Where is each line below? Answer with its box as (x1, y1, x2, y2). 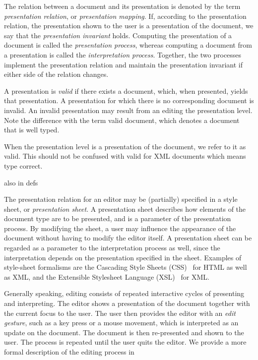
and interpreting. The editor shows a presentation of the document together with (4, 298, 250, 308)
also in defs (4, 177, 38, 187)
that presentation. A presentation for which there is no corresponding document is (4, 95, 254, 106)
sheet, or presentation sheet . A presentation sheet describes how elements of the (4, 203, 246, 214)
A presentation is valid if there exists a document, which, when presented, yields (4, 85, 248, 96)
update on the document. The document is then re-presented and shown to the (4, 327, 244, 337)
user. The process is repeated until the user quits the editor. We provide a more (4, 337, 247, 347)
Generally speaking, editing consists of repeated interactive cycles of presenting (4, 288, 245, 299)
